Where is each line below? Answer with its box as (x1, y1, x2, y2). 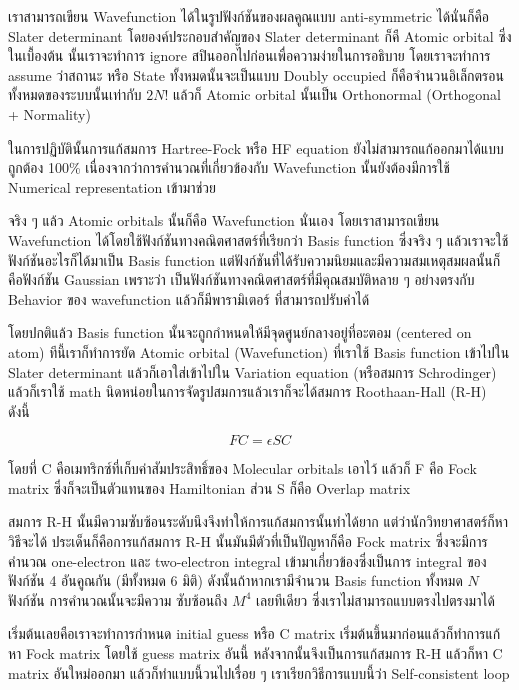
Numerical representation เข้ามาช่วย (8, 176, 216, 197)
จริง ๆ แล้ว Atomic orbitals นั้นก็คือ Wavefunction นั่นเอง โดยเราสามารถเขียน (8, 210, 440, 231)
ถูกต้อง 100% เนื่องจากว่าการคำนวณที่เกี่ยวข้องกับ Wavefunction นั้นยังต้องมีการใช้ (8, 157, 450, 178)
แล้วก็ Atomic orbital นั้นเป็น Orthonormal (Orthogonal (172, 84, 501, 105)
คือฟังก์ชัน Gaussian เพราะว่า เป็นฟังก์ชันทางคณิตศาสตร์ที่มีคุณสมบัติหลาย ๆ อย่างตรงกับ (8, 269, 475, 290)
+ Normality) (8, 103, 91, 124)
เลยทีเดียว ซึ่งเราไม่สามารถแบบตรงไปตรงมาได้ (256, 589, 495, 610)
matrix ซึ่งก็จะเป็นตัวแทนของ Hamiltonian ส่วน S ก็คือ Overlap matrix (8, 477, 411, 498)
